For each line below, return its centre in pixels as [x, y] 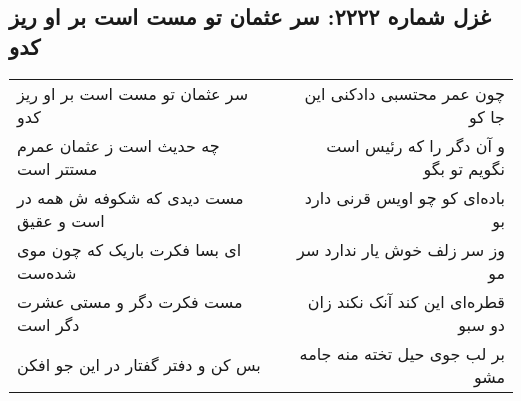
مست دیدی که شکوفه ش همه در [130, 197]
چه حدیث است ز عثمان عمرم [118, 145]
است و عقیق [61, 220]
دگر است [48, 324]
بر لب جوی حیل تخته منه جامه [402, 353]
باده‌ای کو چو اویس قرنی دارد [404, 197]
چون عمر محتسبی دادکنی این [404, 93]
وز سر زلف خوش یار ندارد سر [401, 249]
